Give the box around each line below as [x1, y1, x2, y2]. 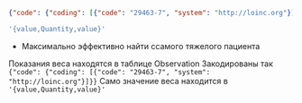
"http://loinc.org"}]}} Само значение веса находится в [8, 75, 229, 86]
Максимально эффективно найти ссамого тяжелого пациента [21, 40, 261, 51]
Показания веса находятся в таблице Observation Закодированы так [8, 58, 274, 69]
